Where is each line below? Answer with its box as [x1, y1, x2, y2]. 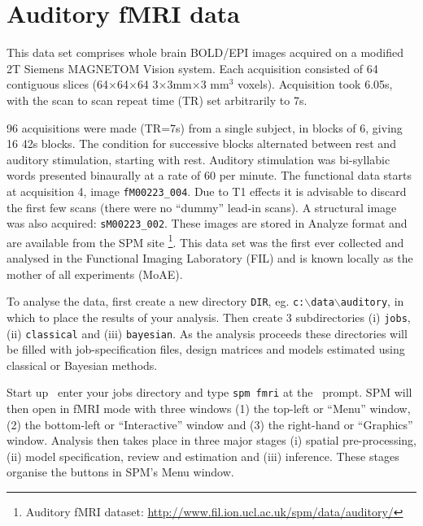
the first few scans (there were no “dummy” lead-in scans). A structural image [7, 198, 397, 215]
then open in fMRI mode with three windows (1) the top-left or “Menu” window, [7, 400, 411, 417]
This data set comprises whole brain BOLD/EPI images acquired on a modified [7, 44, 403, 61]
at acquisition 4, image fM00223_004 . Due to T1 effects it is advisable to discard [7, 182, 407, 199]
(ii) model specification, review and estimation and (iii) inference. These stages [7, 447, 399, 464]
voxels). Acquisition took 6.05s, [238, 76, 393, 93]
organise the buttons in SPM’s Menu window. [7, 463, 234, 480]
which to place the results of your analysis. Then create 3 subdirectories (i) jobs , [7, 308, 411, 325]
